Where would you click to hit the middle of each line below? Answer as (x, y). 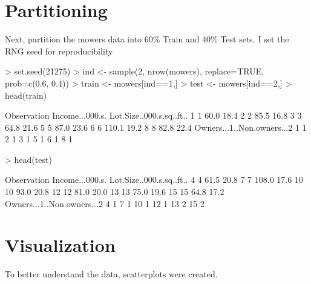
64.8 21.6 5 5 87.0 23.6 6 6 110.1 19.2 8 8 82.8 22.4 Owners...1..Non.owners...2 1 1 (156, 127)
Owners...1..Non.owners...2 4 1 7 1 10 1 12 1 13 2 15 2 (105, 203)
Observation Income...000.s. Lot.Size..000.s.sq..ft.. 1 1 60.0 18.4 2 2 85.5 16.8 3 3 (153, 115)
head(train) (26, 95)
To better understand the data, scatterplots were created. (111, 274)
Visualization (60, 245)
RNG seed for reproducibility (59, 51)
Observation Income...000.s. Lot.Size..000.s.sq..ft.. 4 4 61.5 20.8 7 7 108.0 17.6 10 (154, 180)
